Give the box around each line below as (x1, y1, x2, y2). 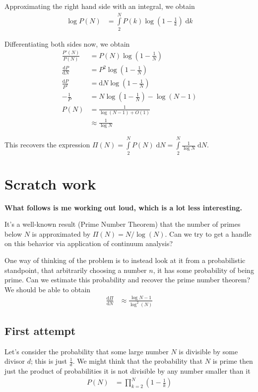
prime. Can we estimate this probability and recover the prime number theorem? (4, 274, 251, 285)
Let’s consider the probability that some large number (4, 346, 169, 356)
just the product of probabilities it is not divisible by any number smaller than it (4, 366, 251, 376)
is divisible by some (179, 346, 238, 356)
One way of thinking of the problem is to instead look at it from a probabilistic (4, 255, 246, 265)
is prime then (212, 356, 253, 366)
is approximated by (32, 228, 91, 239)
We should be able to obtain (4, 284, 91, 294)
